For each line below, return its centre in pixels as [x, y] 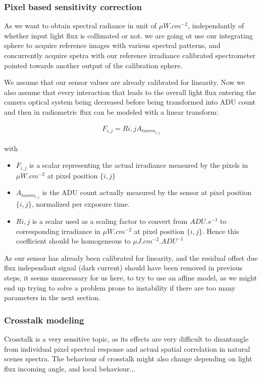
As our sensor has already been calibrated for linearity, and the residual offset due [131, 257]
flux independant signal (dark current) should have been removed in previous [123, 268]
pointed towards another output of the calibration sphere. [93, 65]
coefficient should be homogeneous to [73, 241]
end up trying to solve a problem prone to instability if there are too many [120, 287]
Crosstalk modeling [44, 320]
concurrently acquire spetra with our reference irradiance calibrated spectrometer [130, 55]
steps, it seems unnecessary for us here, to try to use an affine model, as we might [130, 277]
